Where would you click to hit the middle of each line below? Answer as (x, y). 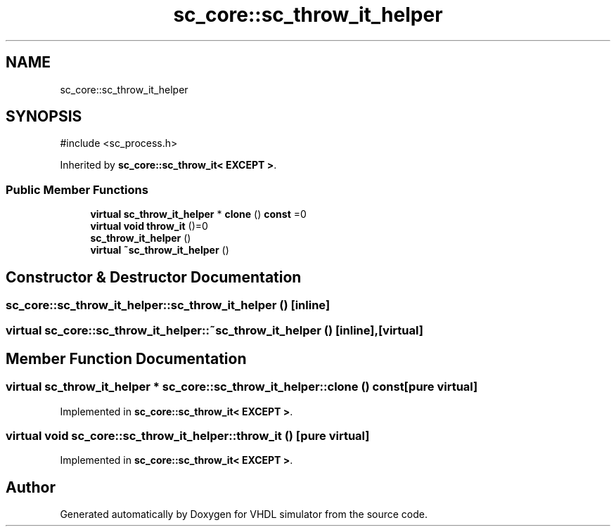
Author (31, 487)
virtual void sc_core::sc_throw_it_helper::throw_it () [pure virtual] (188, 436)
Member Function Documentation (126, 358)
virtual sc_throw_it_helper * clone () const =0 (198, 214)
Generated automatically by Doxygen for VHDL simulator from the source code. (244, 514)
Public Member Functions (77, 189)
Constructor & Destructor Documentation (154, 277)
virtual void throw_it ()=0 (149, 226)
